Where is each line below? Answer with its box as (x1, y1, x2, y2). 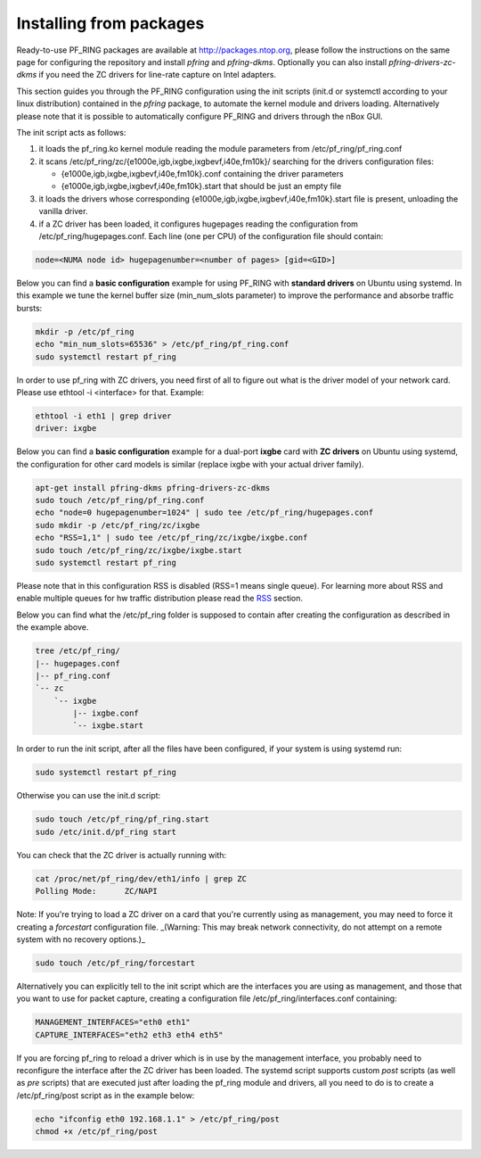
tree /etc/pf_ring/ (35, 646, 120, 656)
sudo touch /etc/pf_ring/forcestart (35, 957, 196, 968)
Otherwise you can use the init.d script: (16, 790, 161, 801)
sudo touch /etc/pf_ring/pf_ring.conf (35, 495, 205, 506)
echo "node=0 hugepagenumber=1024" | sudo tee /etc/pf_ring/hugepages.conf (35, 508, 374, 517)
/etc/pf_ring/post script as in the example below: (16, 1089, 195, 1101)
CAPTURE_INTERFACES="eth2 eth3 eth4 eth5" (35, 1030, 224, 1039)
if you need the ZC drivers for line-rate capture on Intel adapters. (38, 70, 276, 80)
